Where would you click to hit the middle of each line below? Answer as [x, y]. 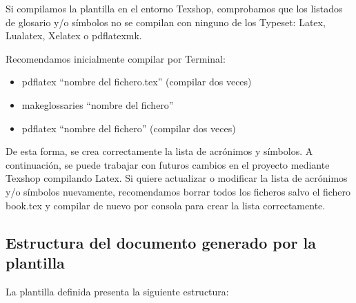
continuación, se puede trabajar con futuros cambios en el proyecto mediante [168, 164]
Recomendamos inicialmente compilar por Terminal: [116, 58]
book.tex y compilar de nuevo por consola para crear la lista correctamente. [166, 205]
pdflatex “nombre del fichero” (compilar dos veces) [129, 128]
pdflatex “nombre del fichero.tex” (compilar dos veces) [137, 82]
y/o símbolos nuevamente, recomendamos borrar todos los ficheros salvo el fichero [178, 191]
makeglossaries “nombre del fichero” [98, 104]
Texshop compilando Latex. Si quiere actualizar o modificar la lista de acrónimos [177, 178]
